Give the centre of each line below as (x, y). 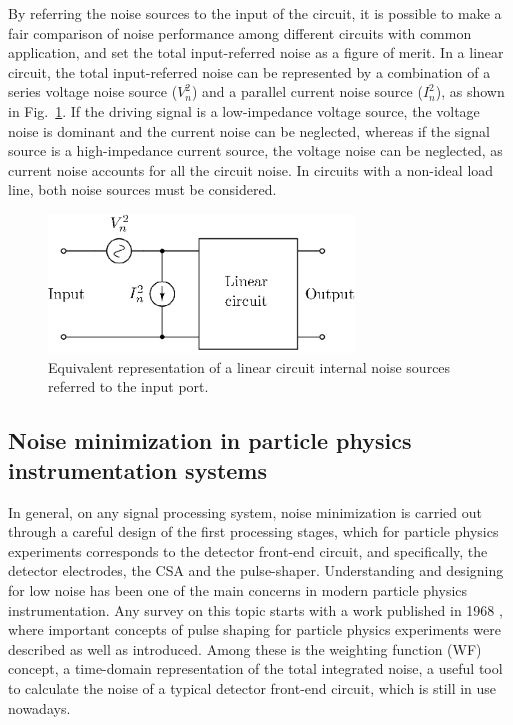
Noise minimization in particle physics (210, 440)
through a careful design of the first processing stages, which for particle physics (253, 531)
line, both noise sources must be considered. (142, 189)
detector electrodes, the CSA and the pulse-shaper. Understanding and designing (256, 570)
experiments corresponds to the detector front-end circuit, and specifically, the (248, 550)
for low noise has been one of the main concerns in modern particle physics (238, 590)
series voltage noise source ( (93, 91)
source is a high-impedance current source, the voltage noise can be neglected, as (255, 150)
